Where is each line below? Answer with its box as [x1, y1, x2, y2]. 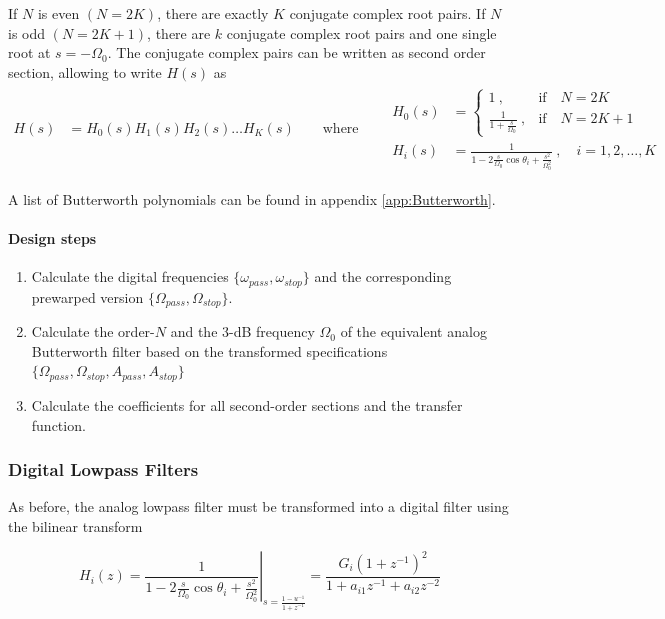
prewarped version [31, 286, 144, 307]
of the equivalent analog [340, 321, 487, 342]
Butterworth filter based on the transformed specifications [31, 340, 388, 361]
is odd [8, 22, 46, 43]
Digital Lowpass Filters [8, 457, 199, 482]
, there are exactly [157, 3, 269, 23]
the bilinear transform [8, 515, 143, 536]
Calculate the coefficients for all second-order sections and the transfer [31, 394, 463, 415]
